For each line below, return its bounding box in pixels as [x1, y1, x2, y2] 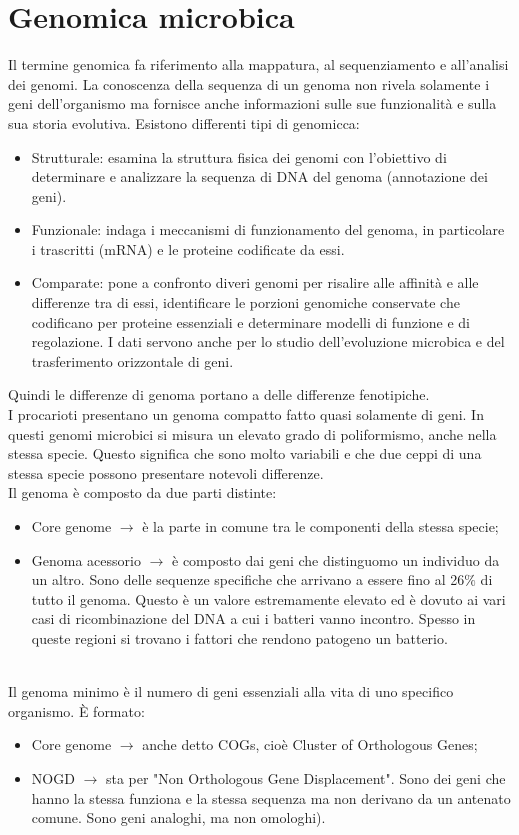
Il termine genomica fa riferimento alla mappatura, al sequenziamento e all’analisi [8, 54, 509, 75]
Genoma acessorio [31, 549, 141, 570]
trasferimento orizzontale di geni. [31, 350, 234, 371]
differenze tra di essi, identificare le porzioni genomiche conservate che [31, 292, 460, 313]
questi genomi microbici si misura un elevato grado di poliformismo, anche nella [8, 423, 497, 444]
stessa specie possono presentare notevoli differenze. [8, 462, 324, 483]
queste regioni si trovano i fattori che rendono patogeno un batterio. [31, 627, 448, 648]
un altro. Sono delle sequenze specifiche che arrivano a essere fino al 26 [31, 569, 465, 590]
